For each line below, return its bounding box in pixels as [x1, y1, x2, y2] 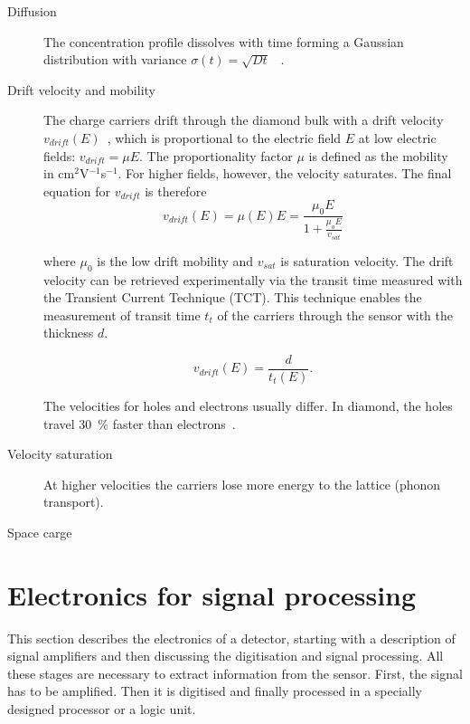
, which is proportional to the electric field [107, 128, 342, 147]
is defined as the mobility [308, 146, 448, 165]
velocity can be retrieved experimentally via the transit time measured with [43, 270, 463, 289]
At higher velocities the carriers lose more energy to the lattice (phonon [43, 474, 441, 493]
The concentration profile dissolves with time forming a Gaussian [43, 32, 404, 51]
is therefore [145, 181, 207, 200]
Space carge [7, 522, 72, 541]
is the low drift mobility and [97, 251, 254, 270]
